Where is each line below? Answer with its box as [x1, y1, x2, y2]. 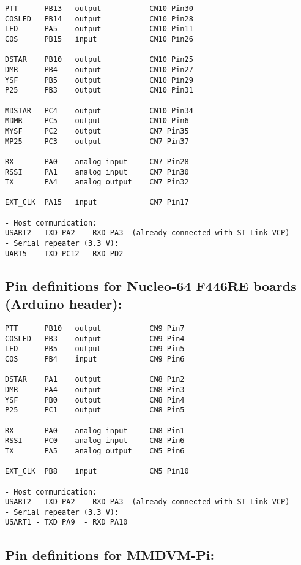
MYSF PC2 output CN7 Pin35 [5, 126, 189, 135]
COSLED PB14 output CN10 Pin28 [5, 14, 193, 23]
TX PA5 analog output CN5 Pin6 [5, 446, 185, 455]
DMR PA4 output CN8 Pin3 [5, 385, 185, 394]
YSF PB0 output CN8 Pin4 [5, 395, 185, 404]
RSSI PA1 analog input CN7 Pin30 [5, 167, 189, 176]
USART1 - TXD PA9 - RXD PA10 [5, 518, 128, 527]
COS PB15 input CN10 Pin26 [5, 34, 193, 44]
